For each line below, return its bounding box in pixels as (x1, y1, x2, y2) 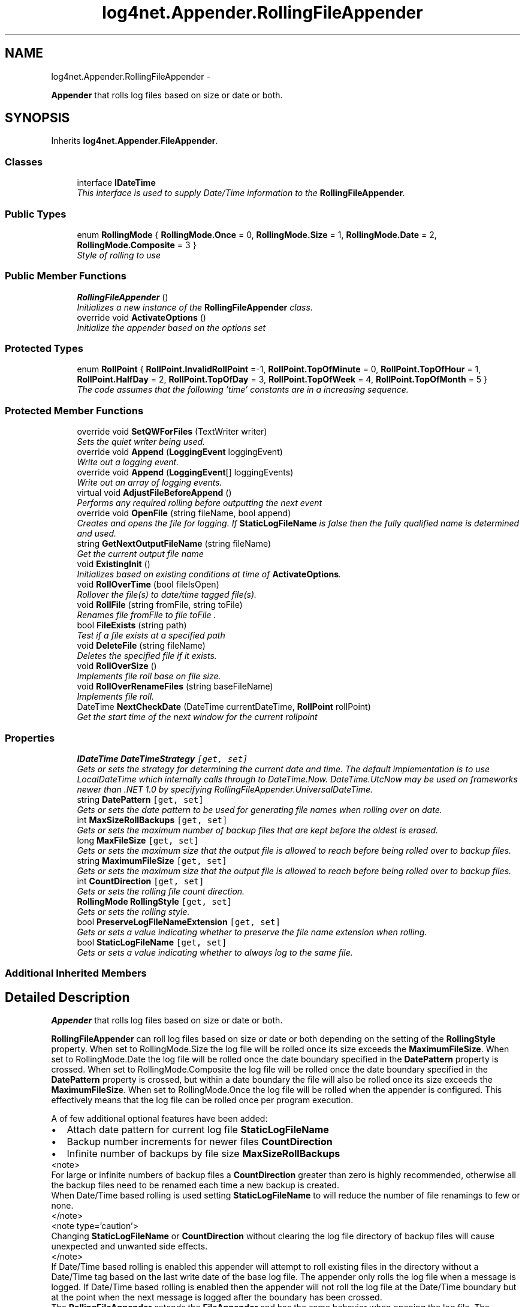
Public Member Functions (5, 270, 126, 282)
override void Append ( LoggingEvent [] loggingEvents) (77, 467, 294, 478)
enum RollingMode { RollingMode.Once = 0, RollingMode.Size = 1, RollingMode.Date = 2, (77, 229, 437, 240)
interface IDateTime (77, 177, 156, 188)
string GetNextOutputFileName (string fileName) (77, 538, 271, 549)
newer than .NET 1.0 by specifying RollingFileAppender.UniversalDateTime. (77, 784, 373, 794)
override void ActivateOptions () (77, 312, 206, 323)
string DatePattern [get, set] (77, 794, 204, 805)
